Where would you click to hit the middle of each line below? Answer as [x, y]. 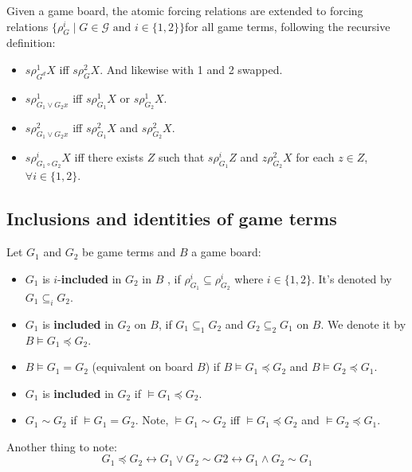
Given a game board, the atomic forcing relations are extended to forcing [185, 10]
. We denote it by [363, 324]
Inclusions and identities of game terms [172, 218]
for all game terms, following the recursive [288, 26]
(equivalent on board [143, 367]
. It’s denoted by [351, 278]
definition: [31, 43]
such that [181, 157]
